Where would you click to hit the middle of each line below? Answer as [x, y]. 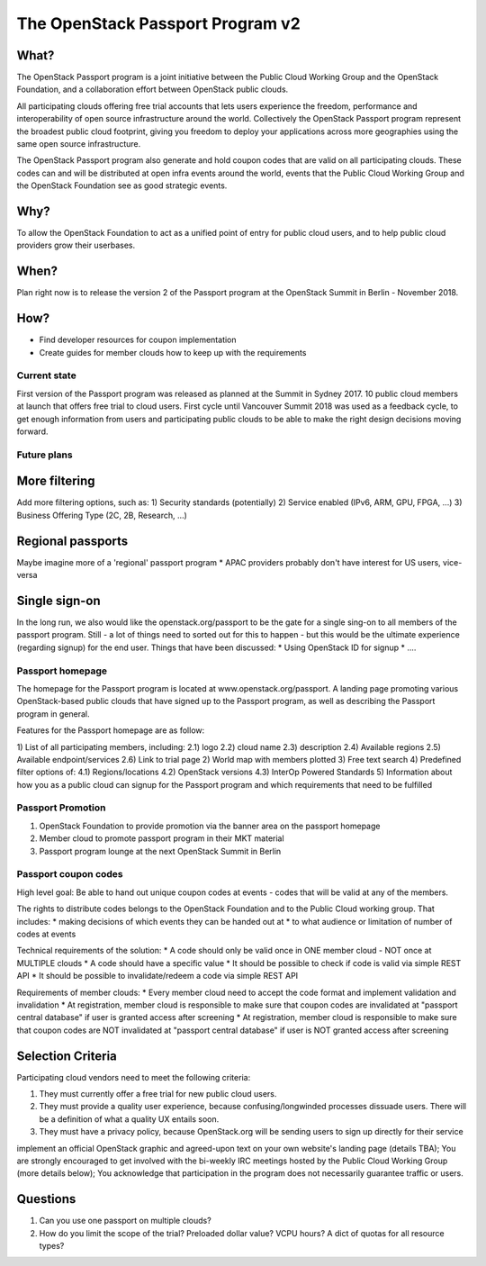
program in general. [53, 714]
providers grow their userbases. [76, 245]
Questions [46, 1199]
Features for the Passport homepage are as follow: [111, 730]
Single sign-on [58, 600]
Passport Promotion [61, 808]
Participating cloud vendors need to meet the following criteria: [134, 1077]
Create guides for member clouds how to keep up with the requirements [173, 352]
